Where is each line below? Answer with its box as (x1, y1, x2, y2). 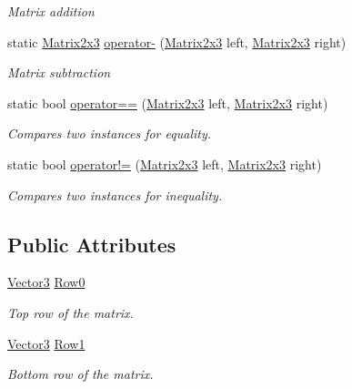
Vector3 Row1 (7, 333, 85, 353)
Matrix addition (7, 2, 95, 20)
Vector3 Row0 (7, 272, 85, 292)
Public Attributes (7, 230, 176, 258)
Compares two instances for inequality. (7, 185, 223, 204)
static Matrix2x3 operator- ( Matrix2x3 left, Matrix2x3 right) (7, 32, 347, 51)
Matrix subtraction (7, 63, 111, 82)
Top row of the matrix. (7, 302, 134, 322)
